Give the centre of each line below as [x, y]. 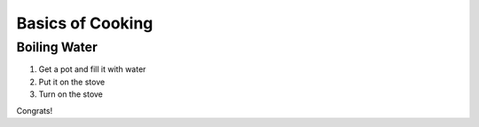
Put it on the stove [72, 82]
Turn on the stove [71, 94]
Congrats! [35, 110]
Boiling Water [57, 47]
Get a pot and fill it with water [92, 69]
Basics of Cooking [85, 23]
